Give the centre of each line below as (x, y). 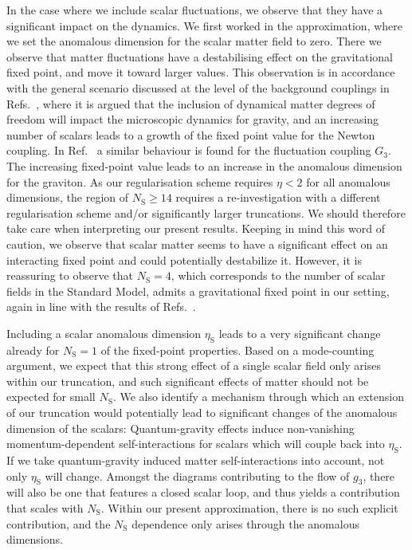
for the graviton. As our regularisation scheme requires (140, 181)
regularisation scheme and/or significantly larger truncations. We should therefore (206, 212)
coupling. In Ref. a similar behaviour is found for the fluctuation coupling (189, 150)
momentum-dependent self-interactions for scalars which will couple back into (196, 444)
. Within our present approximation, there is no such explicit (249, 508)
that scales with (45, 508)
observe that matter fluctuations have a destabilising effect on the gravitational (200, 56)
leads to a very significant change (300, 333)
